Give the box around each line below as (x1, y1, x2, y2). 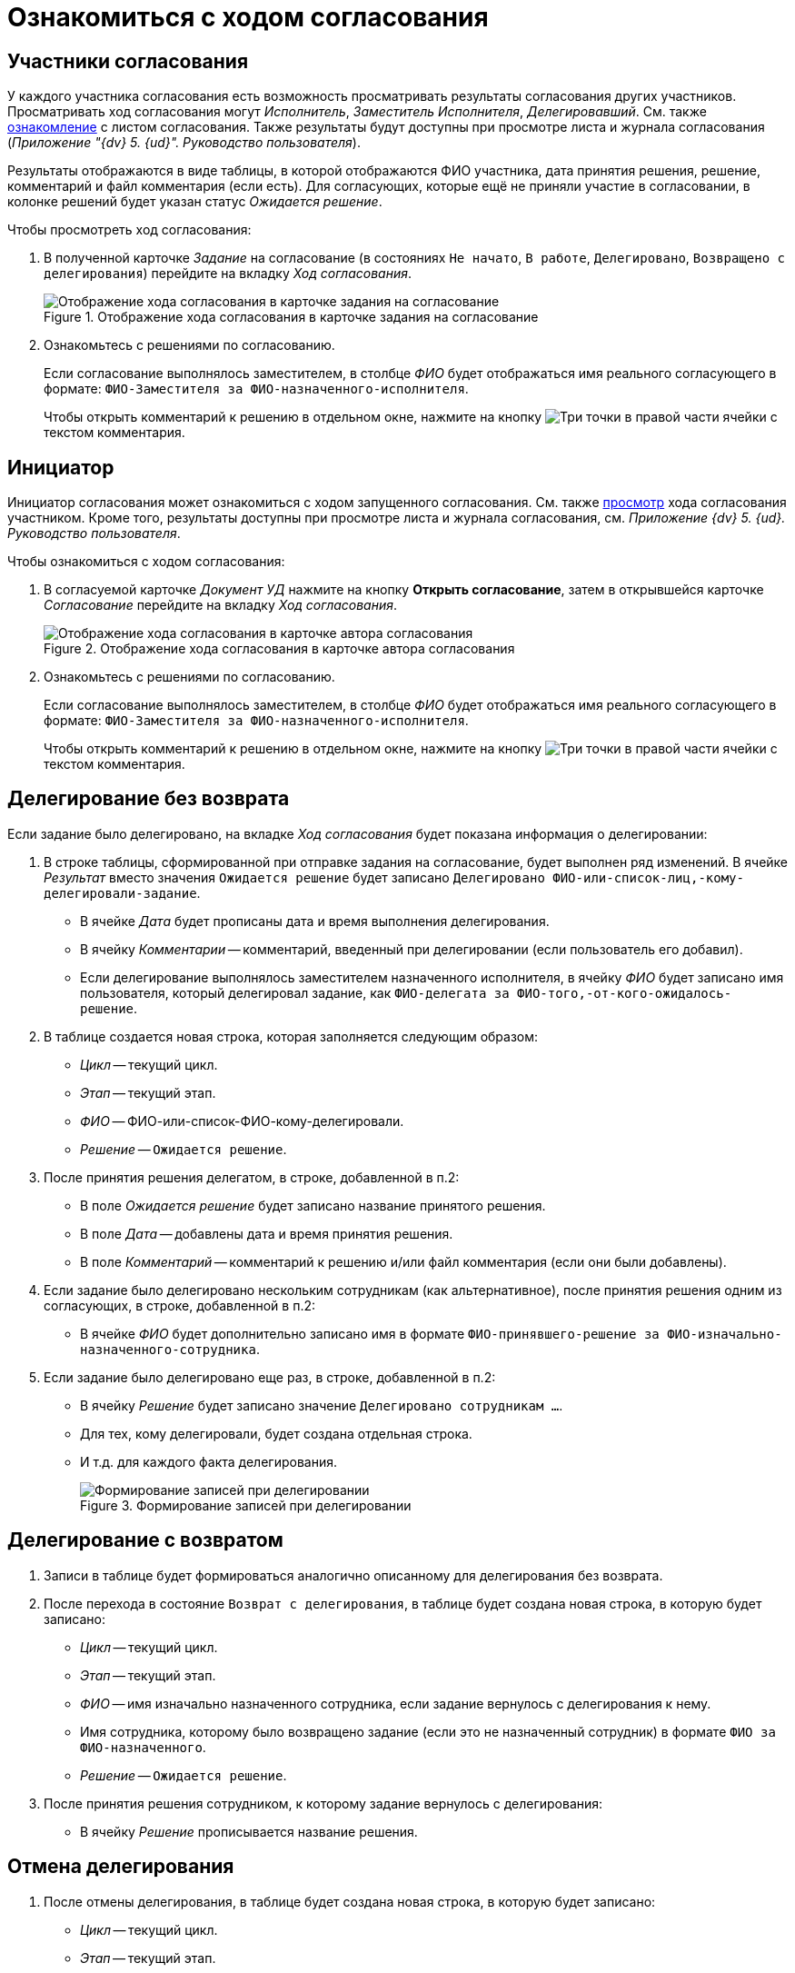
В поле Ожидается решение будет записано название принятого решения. (80, 1197, 546, 1213)
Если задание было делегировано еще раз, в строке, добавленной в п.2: (44, 1369, 496, 1385)
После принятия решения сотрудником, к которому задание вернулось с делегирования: (44, 1795, 603, 1811)
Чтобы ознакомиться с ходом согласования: (7, 553, 285, 570)
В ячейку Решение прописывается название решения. (80, 1823, 418, 1839)
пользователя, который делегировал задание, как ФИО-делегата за (80, 984, 510, 1001)
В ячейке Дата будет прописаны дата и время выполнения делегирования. (80, 912, 550, 929)
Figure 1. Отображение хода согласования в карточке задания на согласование (44, 309, 539, 325)
